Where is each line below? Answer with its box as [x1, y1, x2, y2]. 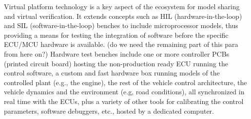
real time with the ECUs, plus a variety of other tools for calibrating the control [4, 96, 244, 106]
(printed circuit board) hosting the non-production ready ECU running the [4, 58, 228, 68]
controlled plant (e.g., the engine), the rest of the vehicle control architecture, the [4, 77, 247, 87]
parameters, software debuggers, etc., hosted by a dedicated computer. [4, 105, 214, 116]
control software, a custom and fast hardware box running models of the [4, 68, 220, 78]
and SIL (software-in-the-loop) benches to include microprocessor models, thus [4, 20, 238, 30]
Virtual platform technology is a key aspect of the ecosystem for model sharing [4, 1, 240, 11]
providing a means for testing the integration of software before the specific [4, 30, 229, 40]
